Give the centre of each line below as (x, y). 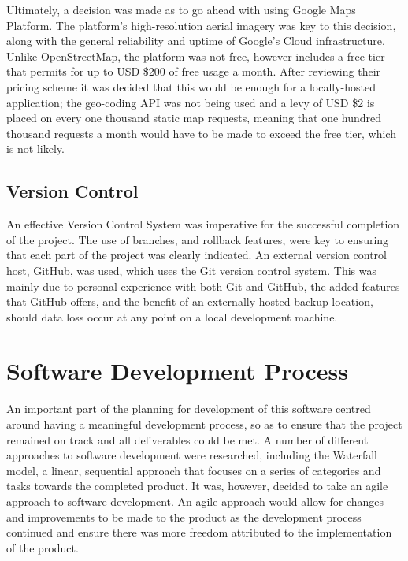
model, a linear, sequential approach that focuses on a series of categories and (194, 470)
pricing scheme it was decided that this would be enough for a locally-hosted (191, 86)
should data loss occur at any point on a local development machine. (172, 316)
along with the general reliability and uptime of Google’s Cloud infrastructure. (196, 41)
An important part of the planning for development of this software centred (189, 409)
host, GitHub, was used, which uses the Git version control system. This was (191, 270)
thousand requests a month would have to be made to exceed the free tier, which (201, 133)
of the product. (43, 547)
